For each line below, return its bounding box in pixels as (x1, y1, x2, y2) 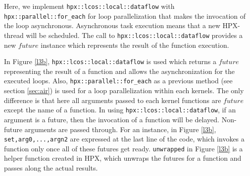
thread (4, 30, 24, 40)
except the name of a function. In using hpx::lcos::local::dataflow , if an (4, 105, 236, 115)
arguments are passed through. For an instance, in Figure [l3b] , (24, 124, 216, 134)
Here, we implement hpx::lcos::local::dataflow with (4, 1, 175, 11)
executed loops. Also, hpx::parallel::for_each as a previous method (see (4, 75, 233, 86)
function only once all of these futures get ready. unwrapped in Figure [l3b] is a (4, 143, 243, 153)
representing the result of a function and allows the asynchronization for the (4, 66, 235, 76)
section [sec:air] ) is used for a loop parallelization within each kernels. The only (4, 85, 244, 96)
